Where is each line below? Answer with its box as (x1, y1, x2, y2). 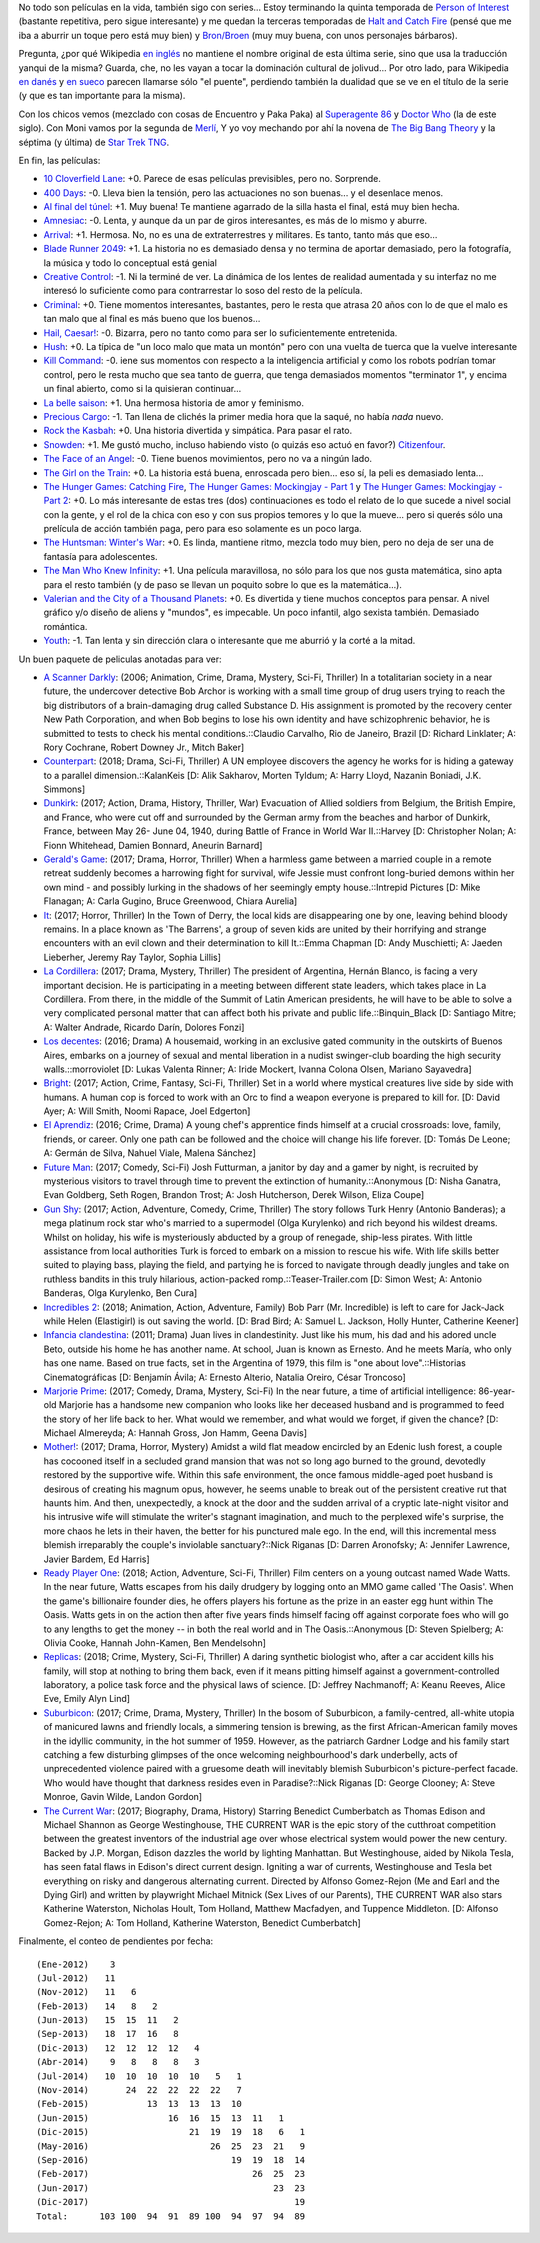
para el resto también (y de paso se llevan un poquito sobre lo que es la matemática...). (43, 578, 402, 590)
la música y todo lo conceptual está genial (43, 256, 217, 269)
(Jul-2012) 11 (36, 1972, 116, 1984)
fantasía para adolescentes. (43, 550, 159, 562)
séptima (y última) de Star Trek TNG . (18, 136, 170, 148)
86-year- (478, 1385, 516, 1397)
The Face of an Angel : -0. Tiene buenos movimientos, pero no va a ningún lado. (43, 453, 373, 465)
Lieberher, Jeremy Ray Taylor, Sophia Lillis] (43, 951, 222, 963)
